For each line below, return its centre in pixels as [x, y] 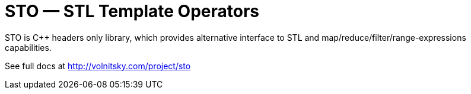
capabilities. [28, 47]
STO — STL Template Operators [132, 11]
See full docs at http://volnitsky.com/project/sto [98, 66]
